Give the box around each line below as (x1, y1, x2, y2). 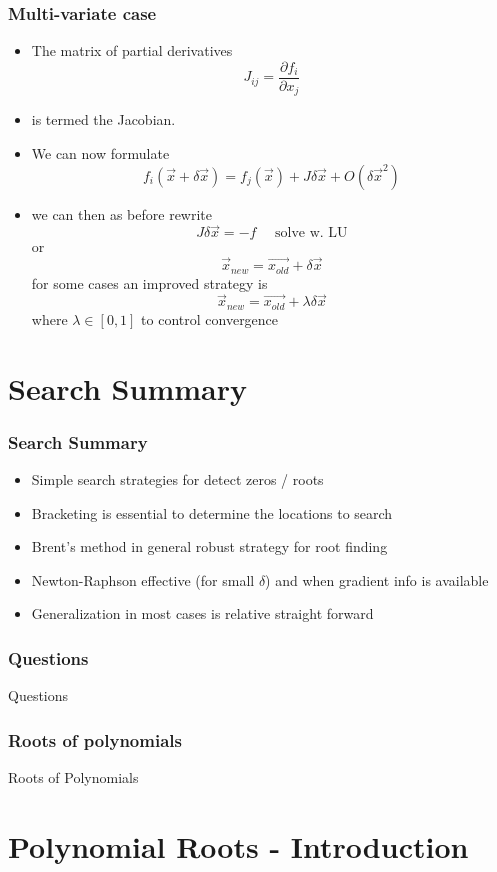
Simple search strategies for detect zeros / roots (31, 469, 324, 490)
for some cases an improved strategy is (31, 272, 268, 293)
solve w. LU (275, 226, 348, 241)
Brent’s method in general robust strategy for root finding (31, 536, 388, 557)
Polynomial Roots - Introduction (8, 825, 469, 866)
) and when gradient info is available (265, 569, 489, 590)
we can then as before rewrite (31, 203, 213, 224)
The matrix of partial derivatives (31, 40, 233, 61)
